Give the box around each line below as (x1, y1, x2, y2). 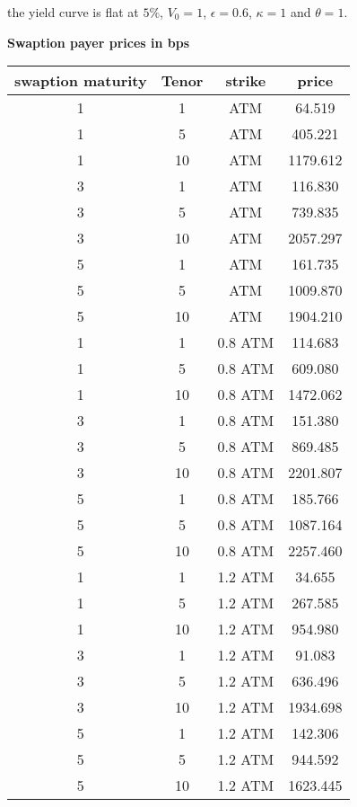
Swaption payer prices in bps (7, 32, 190, 51)
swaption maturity (14, 70, 147, 92)
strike (225, 70, 266, 92)
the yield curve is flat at (7, 3, 139, 21)
